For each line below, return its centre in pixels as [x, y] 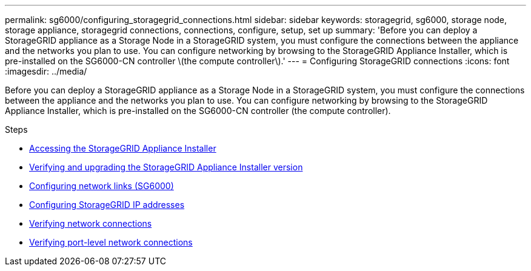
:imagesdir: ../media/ [46, 71]
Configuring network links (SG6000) [102, 186]
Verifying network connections [91, 223]
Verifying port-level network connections [111, 242]
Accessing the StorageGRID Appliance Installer [123, 148]
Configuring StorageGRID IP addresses [107, 205]
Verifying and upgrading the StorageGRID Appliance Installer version [166, 167]
